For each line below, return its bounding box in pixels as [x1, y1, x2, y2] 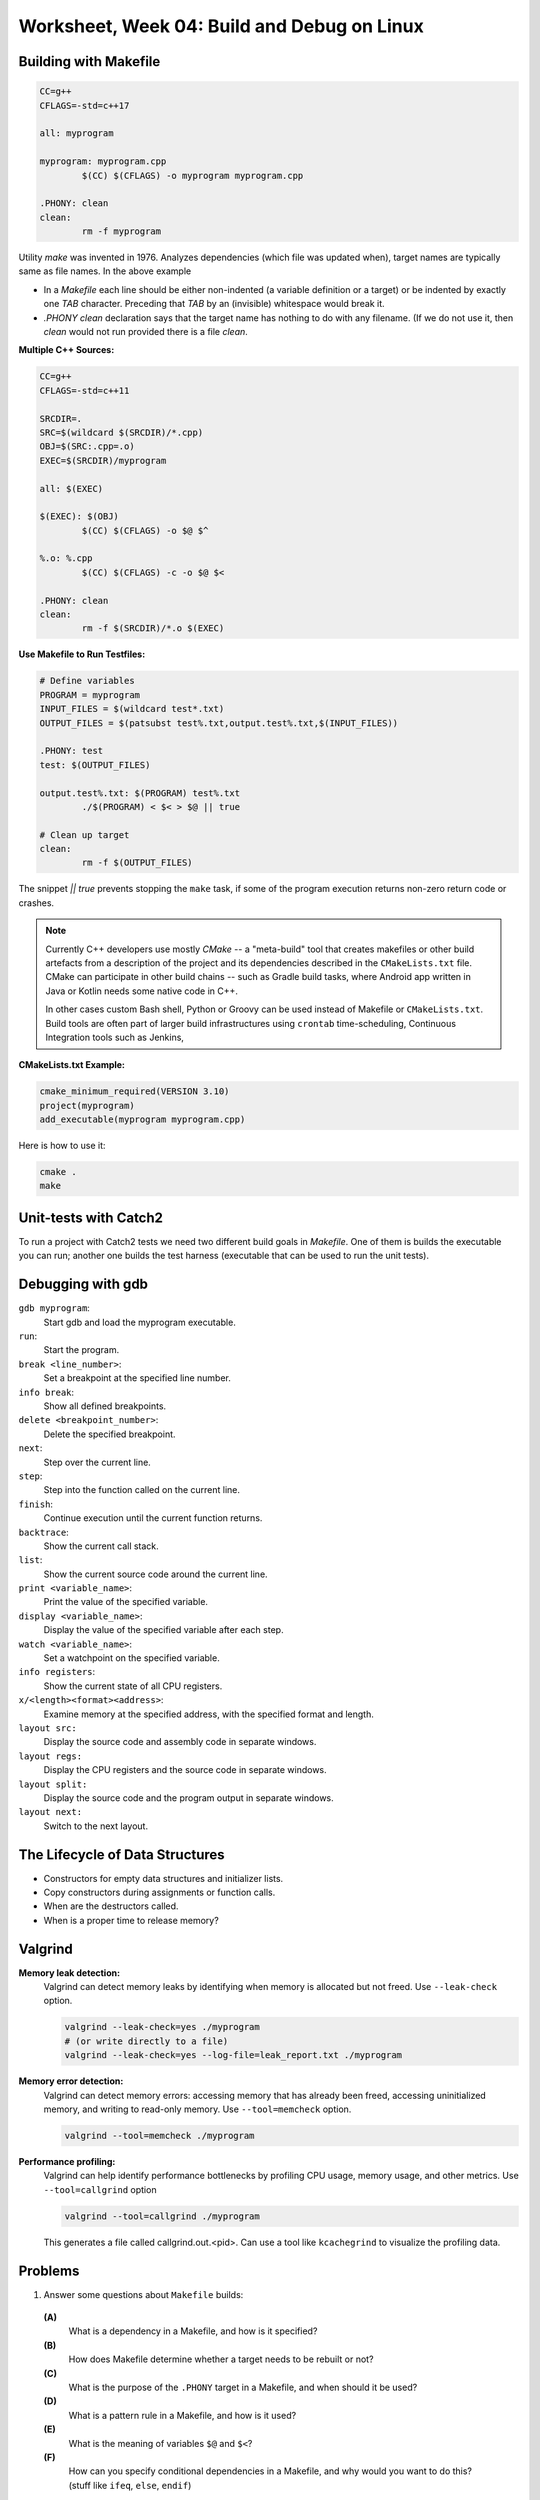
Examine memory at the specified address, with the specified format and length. [43, 1708, 374, 1720]
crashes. [18, 896, 55, 909]
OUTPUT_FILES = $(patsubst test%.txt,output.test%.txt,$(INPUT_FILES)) [39, 717, 399, 729]
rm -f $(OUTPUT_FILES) [81, 857, 194, 869]
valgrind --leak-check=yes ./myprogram [64, 2021, 260, 2033]
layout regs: [18, 1750, 83, 1762]
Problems [18, 2262, 80, 2279]
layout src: [18, 1722, 77, 1734]
